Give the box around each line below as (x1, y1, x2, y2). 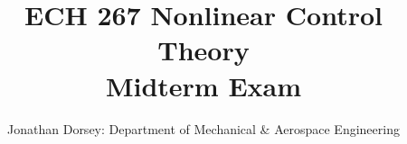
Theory (157, 31, 250, 68)
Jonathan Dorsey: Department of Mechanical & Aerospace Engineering (7, 119, 400, 138)
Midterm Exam (105, 67, 302, 103)
